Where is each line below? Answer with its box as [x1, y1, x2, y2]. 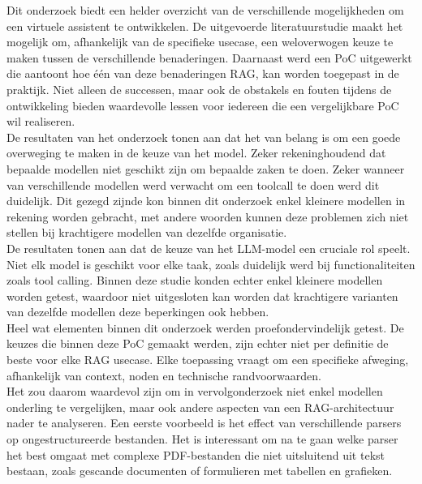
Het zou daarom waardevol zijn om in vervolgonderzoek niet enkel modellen [6, 383, 383, 400]
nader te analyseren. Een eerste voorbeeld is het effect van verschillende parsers [6, 414, 402, 431]
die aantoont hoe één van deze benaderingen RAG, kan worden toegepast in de [6, 65, 399, 82]
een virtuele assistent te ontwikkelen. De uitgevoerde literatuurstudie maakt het [6, 17, 403, 34]
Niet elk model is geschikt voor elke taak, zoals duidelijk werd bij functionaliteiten [6, 255, 416, 272]
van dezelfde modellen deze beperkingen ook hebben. [6, 303, 269, 320]
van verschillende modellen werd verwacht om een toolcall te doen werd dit [6, 176, 380, 193]
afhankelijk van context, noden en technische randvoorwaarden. [6, 366, 321, 383]
